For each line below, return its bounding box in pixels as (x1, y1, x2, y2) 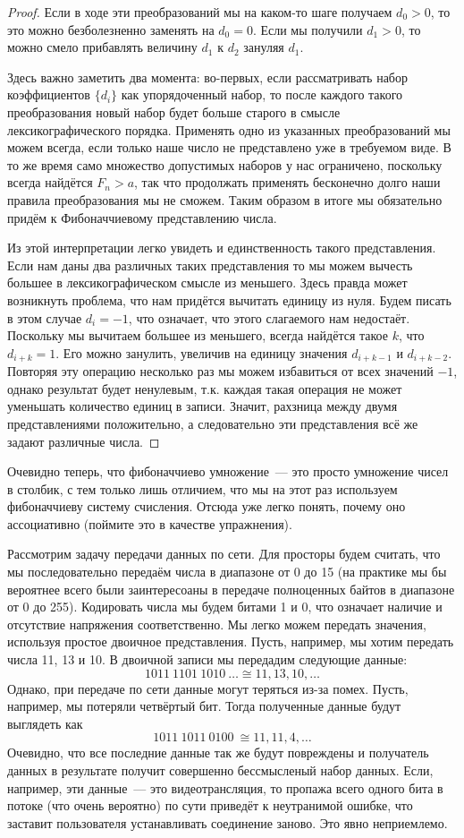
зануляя (243, 38, 284, 56)
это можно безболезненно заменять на (7, 20, 215, 38)
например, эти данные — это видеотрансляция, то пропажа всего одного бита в (7, 778, 443, 797)
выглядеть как (7, 714, 83, 732)
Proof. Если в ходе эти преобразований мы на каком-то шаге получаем (7, 3, 392, 21)
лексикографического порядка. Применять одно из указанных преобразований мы (7, 120, 451, 139)
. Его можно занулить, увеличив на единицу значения (55, 343, 348, 362)
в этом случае (7, 308, 82, 327)
